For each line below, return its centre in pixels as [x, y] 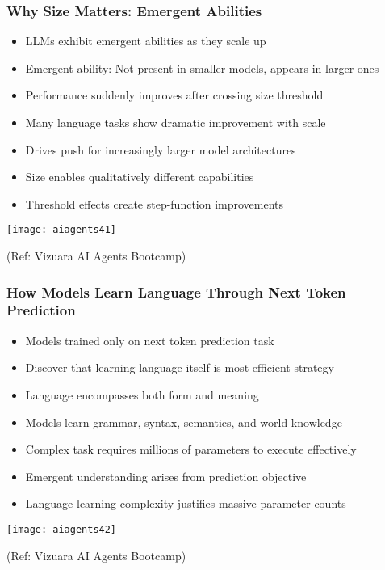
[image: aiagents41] [62, 230]
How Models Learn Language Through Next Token [176, 291]
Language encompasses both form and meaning [142, 394]
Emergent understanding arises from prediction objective [166, 476]
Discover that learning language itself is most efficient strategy [180, 367]
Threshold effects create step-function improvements [155, 203]
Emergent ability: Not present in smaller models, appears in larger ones [202, 68]
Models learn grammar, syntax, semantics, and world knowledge [184, 422]
